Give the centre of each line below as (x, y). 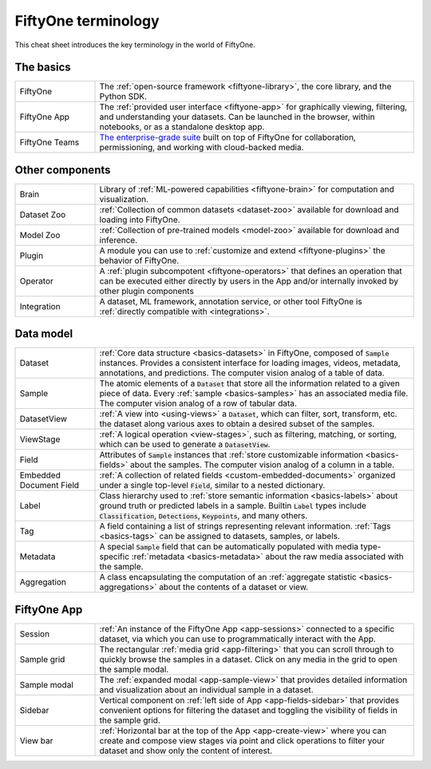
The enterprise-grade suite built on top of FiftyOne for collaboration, (228, 137)
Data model (44, 334)
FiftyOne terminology (87, 21)
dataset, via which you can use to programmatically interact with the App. (238, 639)
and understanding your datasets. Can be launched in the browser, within (237, 117)
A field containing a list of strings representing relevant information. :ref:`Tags (245, 526)
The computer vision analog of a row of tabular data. (198, 403)
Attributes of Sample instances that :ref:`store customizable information (231, 455)
